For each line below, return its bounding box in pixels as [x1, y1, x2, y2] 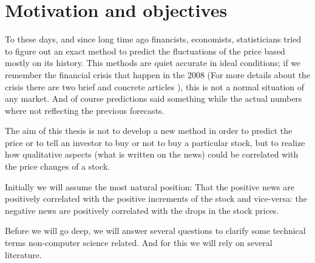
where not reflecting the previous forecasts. [5, 104, 164, 116]
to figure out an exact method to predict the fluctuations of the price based [5, 44, 285, 57]
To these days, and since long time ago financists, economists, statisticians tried [5, 33, 302, 45]
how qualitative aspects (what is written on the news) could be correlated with [5, 148, 299, 161]
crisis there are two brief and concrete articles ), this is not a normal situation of [5, 80, 305, 93]
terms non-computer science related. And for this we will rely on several [5, 236, 273, 249]
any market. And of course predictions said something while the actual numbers [5, 92, 302, 105]
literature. [5, 248, 42, 261]
